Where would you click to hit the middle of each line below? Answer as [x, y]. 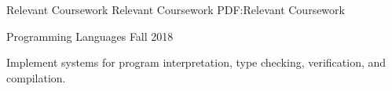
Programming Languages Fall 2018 [90, 36]
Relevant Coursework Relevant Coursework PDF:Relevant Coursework [176, 9]
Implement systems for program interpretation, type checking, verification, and [196, 62]
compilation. [36, 77]
